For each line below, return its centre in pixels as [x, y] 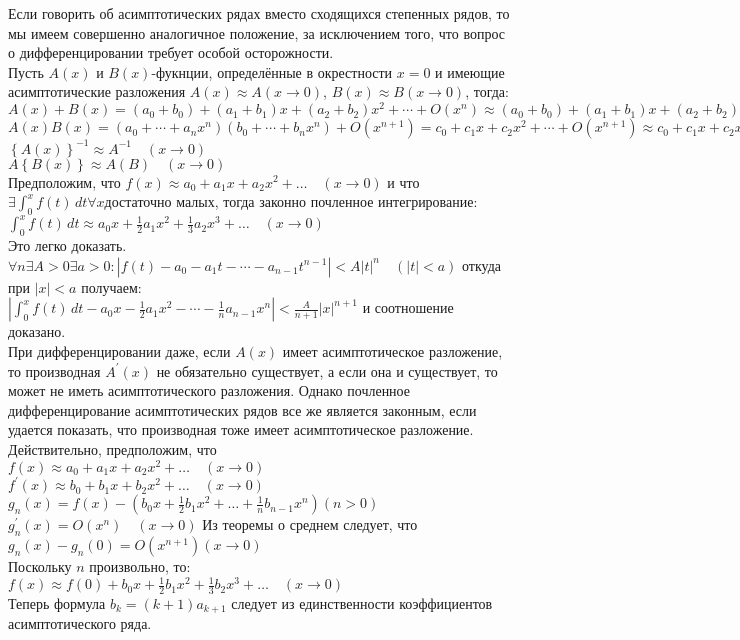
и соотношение [408, 307]
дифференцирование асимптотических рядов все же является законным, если [242, 409]
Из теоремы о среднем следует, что [310, 524]
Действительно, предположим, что [112, 448]
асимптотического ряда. [80, 623]
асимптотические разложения [97, 91]
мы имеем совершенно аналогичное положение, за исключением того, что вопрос [256, 32]
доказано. [37, 331]
